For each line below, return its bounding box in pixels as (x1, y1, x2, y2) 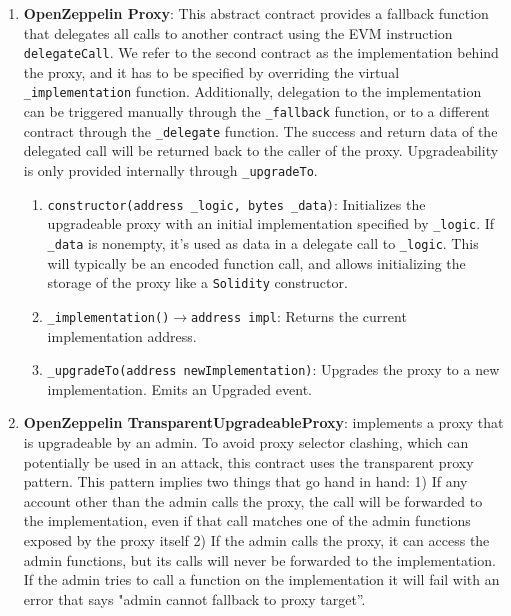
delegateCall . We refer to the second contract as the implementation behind (23, 42, 499, 63)
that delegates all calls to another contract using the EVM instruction (23, 22, 453, 43)
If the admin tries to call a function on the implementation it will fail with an (23, 569, 500, 590)
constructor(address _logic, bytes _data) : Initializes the (47, 193, 426, 214)
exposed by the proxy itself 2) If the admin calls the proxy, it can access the (23, 529, 490, 550)
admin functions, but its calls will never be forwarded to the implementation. (23, 549, 496, 570)
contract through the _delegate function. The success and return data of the (23, 120, 498, 141)
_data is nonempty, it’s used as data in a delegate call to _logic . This (47, 232, 479, 253)
